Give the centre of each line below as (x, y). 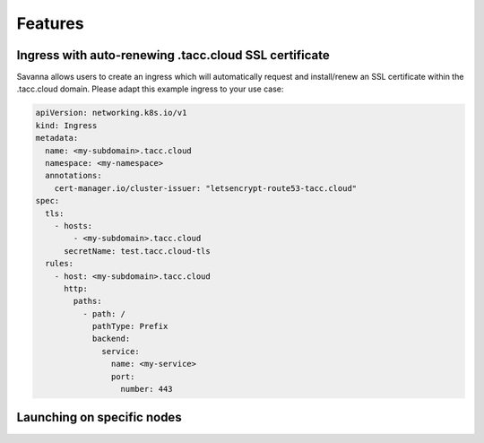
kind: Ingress (66, 125)
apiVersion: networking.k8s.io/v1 (111, 113)
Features (50, 23)
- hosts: (73, 226)
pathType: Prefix (130, 326)
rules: (60, 264)
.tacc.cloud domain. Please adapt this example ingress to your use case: (150, 89)
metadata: (57, 138)
